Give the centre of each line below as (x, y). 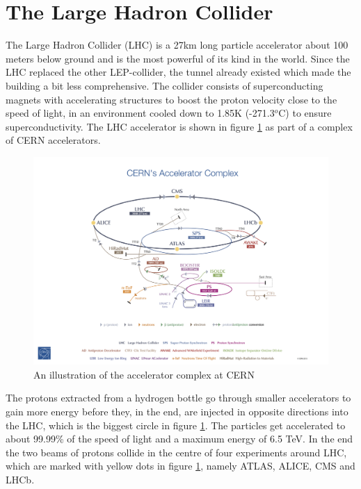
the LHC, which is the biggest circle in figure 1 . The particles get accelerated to (176, 425)
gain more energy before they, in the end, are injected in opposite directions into (177, 412)
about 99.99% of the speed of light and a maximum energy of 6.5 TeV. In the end (179, 439)
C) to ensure (305, 113)
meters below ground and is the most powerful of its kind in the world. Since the (178, 58)
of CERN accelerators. (53, 140)
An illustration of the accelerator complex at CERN (144, 374)
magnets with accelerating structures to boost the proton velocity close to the (171, 99)
